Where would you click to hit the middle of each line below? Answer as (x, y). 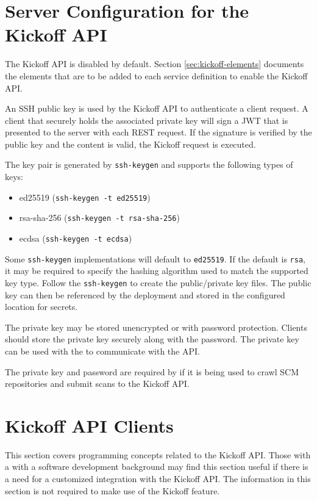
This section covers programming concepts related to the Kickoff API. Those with (158, 454)
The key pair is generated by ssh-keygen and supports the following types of (149, 164)
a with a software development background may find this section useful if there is (157, 467)
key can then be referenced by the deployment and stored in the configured (145, 294)
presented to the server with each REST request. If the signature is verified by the (158, 132)
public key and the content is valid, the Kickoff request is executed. (130, 144)
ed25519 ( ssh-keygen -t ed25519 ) (85, 197)
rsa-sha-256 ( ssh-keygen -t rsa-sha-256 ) (99, 218)
